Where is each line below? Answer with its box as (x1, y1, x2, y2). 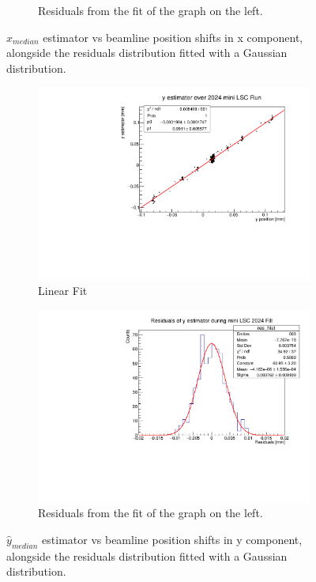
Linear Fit (38, 282, 88, 299)
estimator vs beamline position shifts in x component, (43, 28, 303, 45)
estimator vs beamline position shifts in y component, (42, 531, 303, 547)
